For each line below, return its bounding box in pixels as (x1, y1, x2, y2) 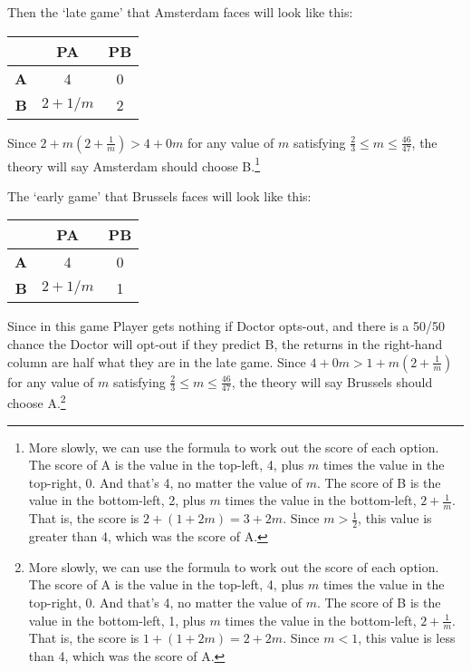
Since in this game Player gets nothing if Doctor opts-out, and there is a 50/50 (7, 316, 446, 335)
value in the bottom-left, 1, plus (28, 610, 206, 629)
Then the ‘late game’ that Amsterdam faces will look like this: (7, 3, 353, 21)
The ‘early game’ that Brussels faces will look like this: (7, 186, 312, 205)
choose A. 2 (7, 391, 66, 413)
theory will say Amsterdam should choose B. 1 (7, 153, 261, 175)
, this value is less (358, 628, 456, 647)
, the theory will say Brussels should (231, 372, 433, 391)
